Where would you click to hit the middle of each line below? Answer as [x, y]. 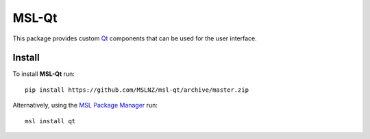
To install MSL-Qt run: [44, 74]
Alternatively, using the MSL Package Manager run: [85, 105]
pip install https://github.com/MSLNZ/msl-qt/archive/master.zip [137, 90]
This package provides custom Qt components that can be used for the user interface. [135, 38]
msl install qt [50, 121]
